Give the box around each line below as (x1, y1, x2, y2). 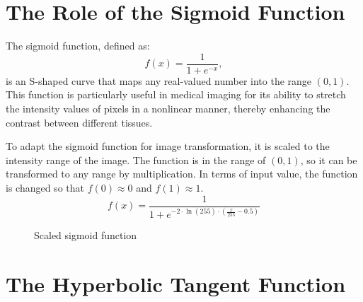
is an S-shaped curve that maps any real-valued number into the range (6, 73, 312, 88)
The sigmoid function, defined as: (6, 38, 150, 53)
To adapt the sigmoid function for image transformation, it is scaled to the (6, 139, 330, 153)
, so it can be (300, 152, 357, 167)
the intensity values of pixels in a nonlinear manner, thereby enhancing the (6, 100, 330, 115)
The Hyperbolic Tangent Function (6, 269, 346, 298)
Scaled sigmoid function (34, 227, 137, 242)
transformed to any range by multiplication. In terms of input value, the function (6, 166, 358, 181)
